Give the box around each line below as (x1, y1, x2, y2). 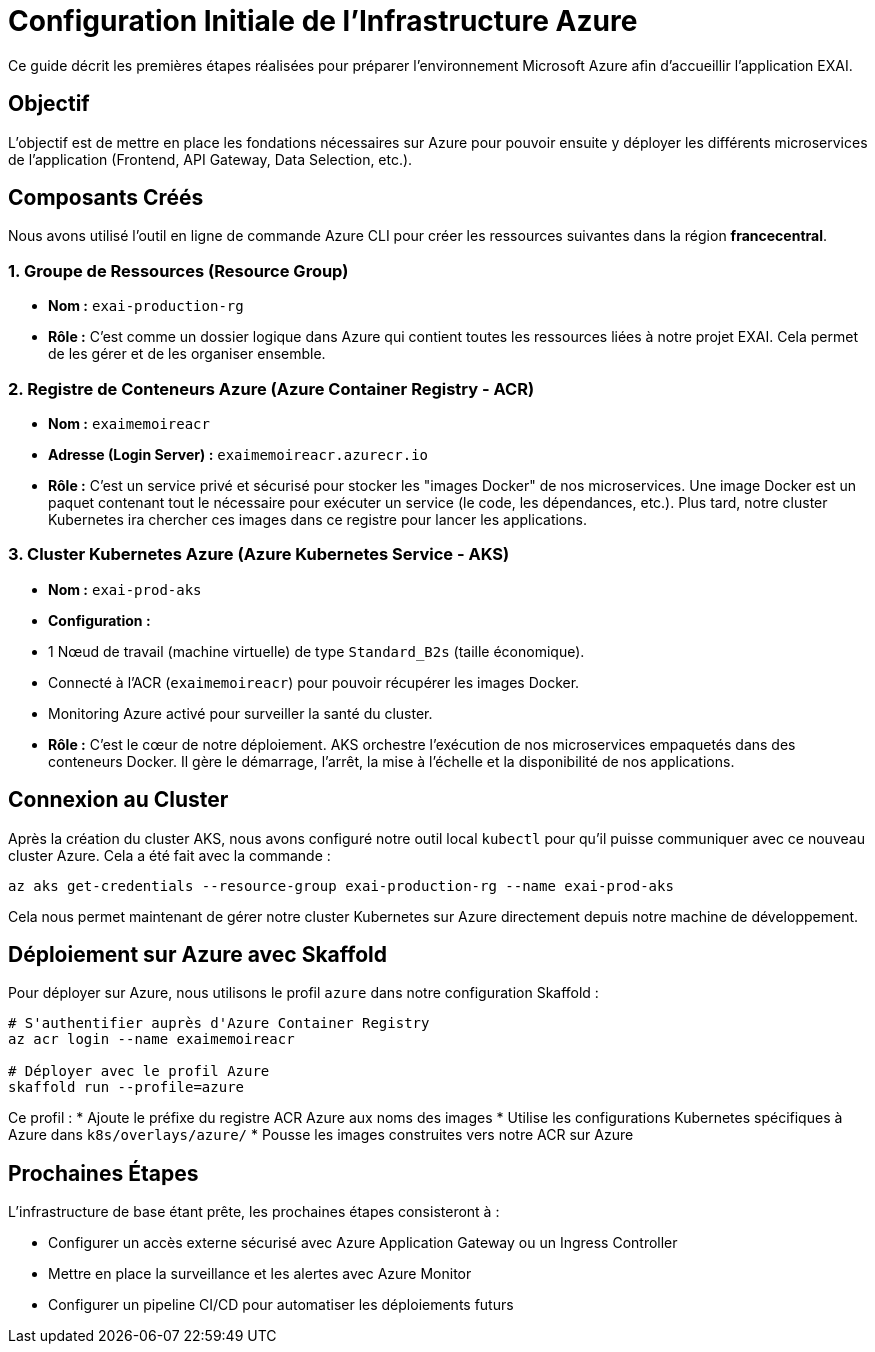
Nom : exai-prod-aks (48, 580, 202, 598)
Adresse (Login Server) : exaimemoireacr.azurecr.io (48, 445, 428, 463)
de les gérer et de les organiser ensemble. (48, 345, 326, 363)
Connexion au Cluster (8, 787, 229, 813)
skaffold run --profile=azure (8, 1079, 245, 1096)
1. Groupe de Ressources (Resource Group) (8, 260, 349, 281)
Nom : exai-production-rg (48, 297, 244, 315)
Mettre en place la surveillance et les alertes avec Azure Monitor (48, 1265, 472, 1283)
